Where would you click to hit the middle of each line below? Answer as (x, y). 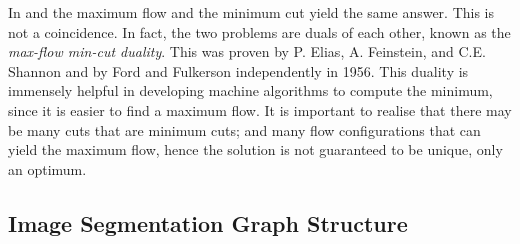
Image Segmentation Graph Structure (208, 222)
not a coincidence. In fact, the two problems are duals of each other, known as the (259, 31)
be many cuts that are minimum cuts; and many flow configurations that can (244, 129)
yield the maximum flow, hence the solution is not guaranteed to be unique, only (255, 149)
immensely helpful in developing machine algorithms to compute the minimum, (250, 90)
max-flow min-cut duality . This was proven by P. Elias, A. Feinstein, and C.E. (247, 51)
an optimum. (47, 168)
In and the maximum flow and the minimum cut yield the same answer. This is (251, 12)
